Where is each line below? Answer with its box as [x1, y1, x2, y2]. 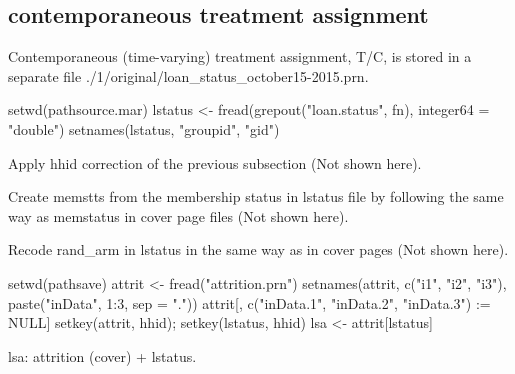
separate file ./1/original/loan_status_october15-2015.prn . [8, 65, 369, 86]
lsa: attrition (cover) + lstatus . [8, 345, 197, 366]
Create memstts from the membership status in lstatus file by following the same [8, 186, 504, 207]
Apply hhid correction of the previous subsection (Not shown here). [8, 152, 422, 173]
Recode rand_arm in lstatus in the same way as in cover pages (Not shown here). [8, 239, 509, 260]
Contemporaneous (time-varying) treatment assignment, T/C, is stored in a [8, 46, 472, 67]
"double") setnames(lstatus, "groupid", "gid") [8, 118, 280, 139]
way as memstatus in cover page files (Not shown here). [8, 205, 349, 226]
